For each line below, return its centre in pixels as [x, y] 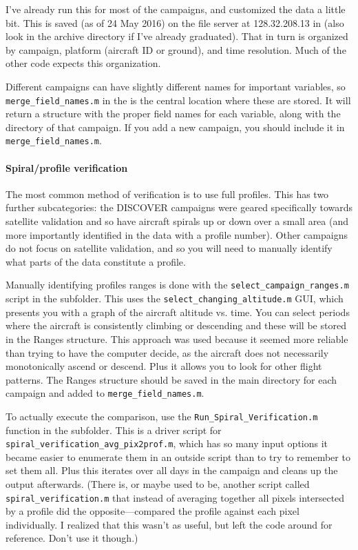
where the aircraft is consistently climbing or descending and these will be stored [176, 325]
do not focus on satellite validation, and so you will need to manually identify [169, 248]
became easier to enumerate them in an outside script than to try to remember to [178, 456]
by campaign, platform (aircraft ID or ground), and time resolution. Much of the [176, 49]
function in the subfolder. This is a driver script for [114, 430]
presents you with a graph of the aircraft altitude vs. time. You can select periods [178, 312]
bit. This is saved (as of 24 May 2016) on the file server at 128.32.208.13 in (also [175, 22]
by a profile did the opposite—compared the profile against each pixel [152, 511]
